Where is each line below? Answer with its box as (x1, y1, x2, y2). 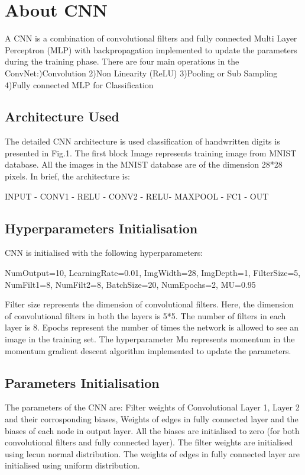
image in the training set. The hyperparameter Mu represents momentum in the (5, 333, 295, 345)
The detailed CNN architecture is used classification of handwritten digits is (5, 135, 280, 147)
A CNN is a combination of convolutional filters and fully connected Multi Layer (5, 32, 297, 44)
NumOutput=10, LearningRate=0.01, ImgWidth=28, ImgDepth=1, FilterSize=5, (5, 267, 301, 279)
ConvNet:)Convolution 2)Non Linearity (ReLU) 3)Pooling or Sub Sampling (5, 66, 278, 79)
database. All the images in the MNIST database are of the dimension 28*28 (5, 158, 283, 171)
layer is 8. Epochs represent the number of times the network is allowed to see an (5, 321, 298, 333)
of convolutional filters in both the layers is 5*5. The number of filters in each (5, 309, 286, 322)
